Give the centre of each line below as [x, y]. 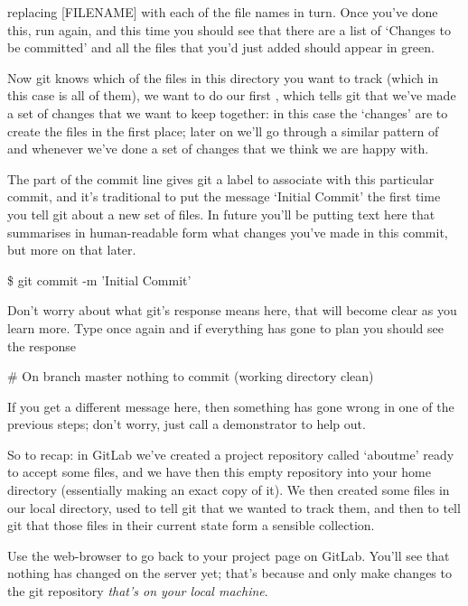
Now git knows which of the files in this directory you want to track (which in [223, 77]
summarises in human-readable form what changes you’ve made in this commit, [228, 232]
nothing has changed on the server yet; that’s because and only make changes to [229, 573]
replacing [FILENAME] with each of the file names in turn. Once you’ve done [223, 12]
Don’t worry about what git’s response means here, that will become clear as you [232, 310]
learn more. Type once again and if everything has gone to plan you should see [225, 327]
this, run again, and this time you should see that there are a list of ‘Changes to [229, 29]
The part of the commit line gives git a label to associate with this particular [221, 178]
